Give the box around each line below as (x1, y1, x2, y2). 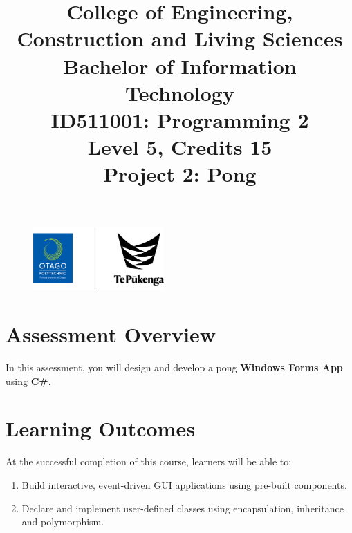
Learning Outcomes (6, 414, 195, 442)
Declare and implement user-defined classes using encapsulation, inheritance (21, 501, 344, 515)
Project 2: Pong (103, 160, 257, 188)
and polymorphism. (21, 514, 104, 529)
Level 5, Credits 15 (87, 133, 272, 161)
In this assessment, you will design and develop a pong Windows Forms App (6, 360, 343, 375)
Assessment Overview (6, 320, 216, 348)
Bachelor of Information (63, 51, 297, 80)
